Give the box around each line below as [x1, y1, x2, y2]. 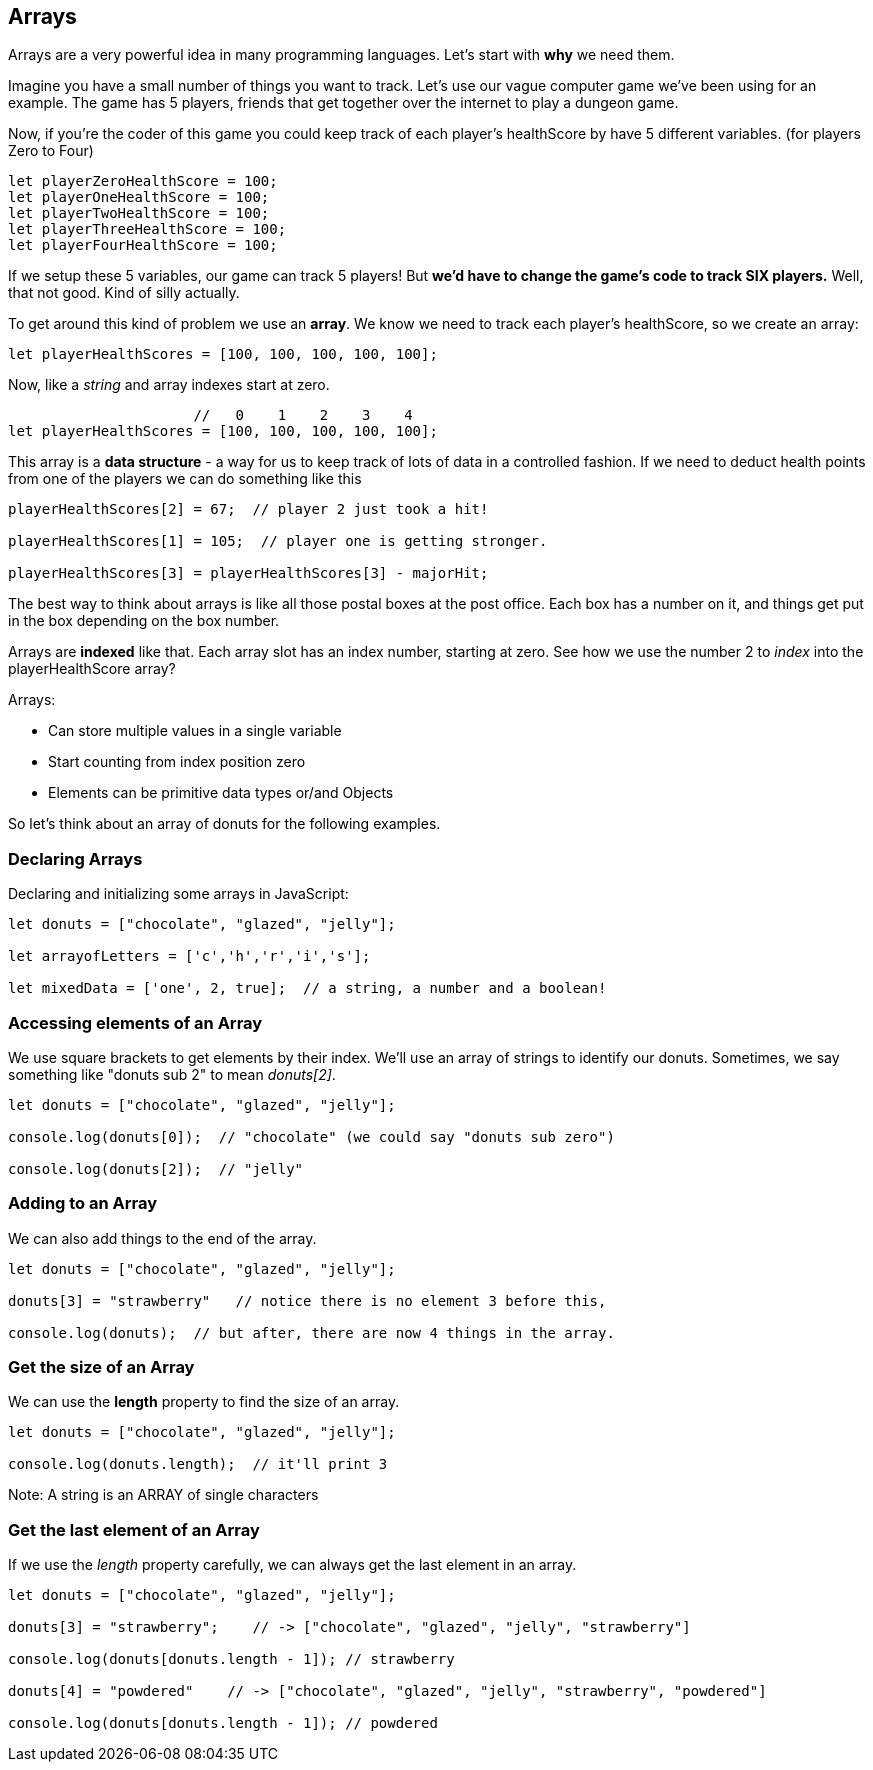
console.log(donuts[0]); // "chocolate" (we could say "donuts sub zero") [8, 1128, 615, 1145]
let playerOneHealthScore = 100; [8, 189, 270, 206]
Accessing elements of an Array [8, 1012, 263, 1033]
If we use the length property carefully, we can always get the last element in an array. [8, 1556, 577, 1574]
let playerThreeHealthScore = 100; [8, 221, 287, 238]
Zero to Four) [8, 142, 94, 160]
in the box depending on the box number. [8, 612, 280, 630]
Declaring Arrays [8, 848, 143, 869]
